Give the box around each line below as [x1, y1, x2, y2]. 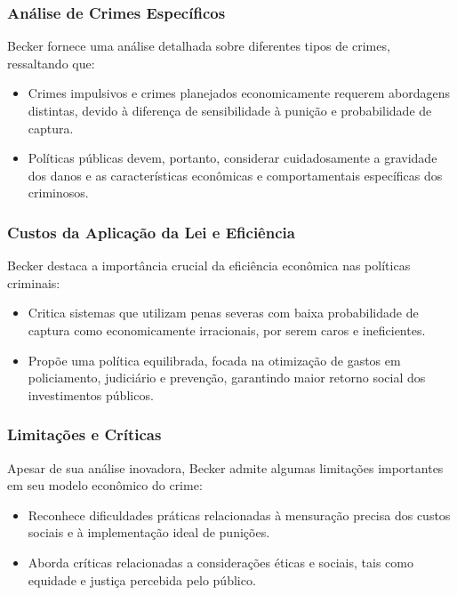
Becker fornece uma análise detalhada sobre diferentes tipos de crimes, [7, 36, 390, 55]
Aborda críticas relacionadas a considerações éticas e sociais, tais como [28, 552, 413, 571]
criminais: [7, 273, 60, 292]
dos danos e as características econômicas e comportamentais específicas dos [28, 165, 443, 184]
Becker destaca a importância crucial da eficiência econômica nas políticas [7, 256, 411, 275]
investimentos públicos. [28, 385, 154, 404]
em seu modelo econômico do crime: [7, 476, 203, 494]
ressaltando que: [7, 53, 95, 72]
